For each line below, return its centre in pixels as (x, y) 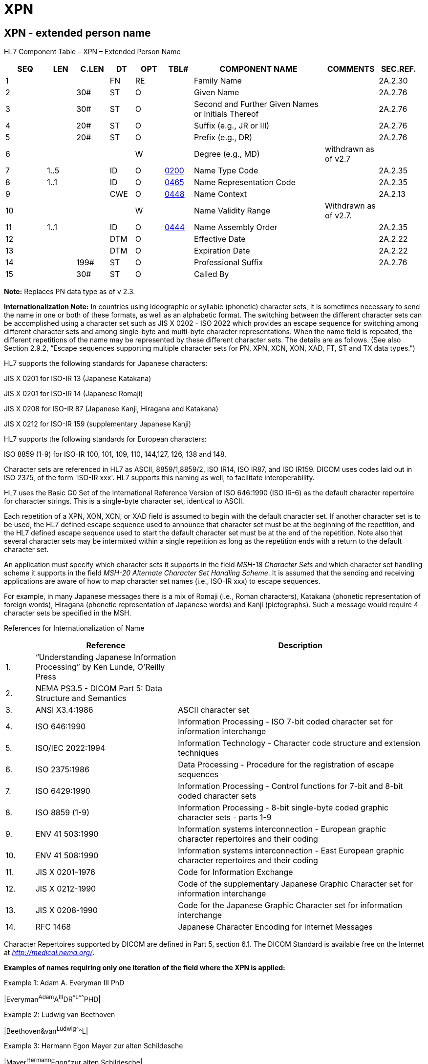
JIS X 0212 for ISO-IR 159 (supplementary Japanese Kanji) (98, 424)
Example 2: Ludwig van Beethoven (60, 1014)
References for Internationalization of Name (74, 628)
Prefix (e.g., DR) (223, 138)
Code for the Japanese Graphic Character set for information (290, 905)
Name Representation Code (245, 182)
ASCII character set (214, 710)
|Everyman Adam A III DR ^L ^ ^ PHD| (52, 999)
